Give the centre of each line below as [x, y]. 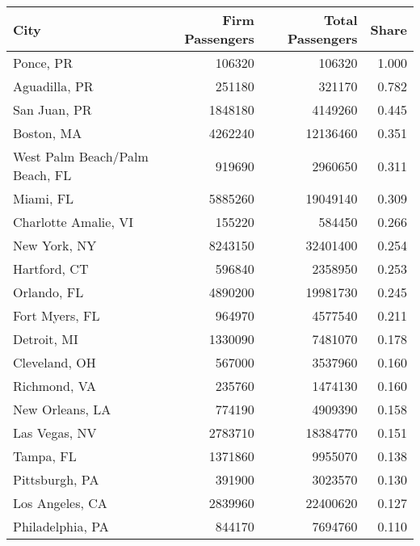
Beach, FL [42, 175]
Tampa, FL [45, 456]
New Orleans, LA [62, 409]
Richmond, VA [55, 386]
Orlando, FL [48, 292]
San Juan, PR [52, 109]
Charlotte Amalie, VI [73, 222]
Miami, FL [44, 198]
